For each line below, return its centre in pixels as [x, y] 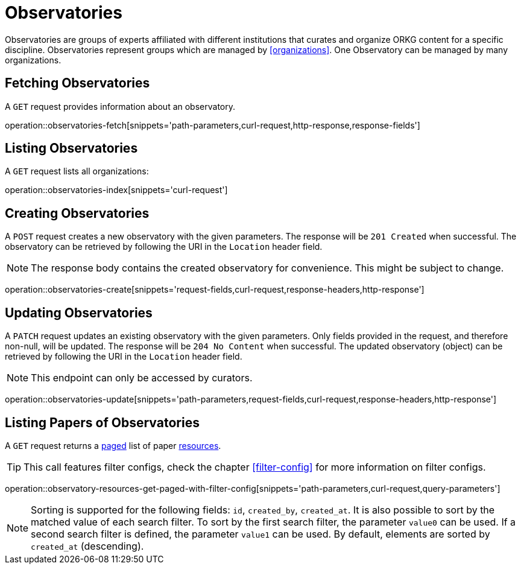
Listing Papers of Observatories [102, 422]
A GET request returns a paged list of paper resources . [113, 445]
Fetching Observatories [77, 83]
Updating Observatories [79, 313]
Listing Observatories [71, 148]
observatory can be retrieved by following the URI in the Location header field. [164, 247]
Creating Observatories [77, 213]
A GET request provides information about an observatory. [120, 106]
